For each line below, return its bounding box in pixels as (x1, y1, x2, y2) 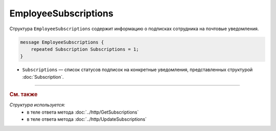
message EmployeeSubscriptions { (20, 39, 104, 45)
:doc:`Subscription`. (22, 74, 64, 80)
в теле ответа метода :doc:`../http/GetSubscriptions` (27, 109, 139, 115)
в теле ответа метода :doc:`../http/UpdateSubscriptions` (27, 116, 147, 122)
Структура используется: (9, 102, 65, 108)
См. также (9, 91, 38, 98)
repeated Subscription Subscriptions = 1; (31, 46, 139, 52)
